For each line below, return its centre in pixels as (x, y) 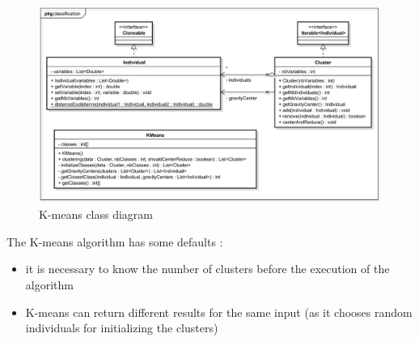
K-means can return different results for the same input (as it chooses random (219, 312)
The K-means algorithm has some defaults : (115, 241)
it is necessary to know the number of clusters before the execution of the (207, 269)
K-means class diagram (96, 214)
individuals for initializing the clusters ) (122, 328)
